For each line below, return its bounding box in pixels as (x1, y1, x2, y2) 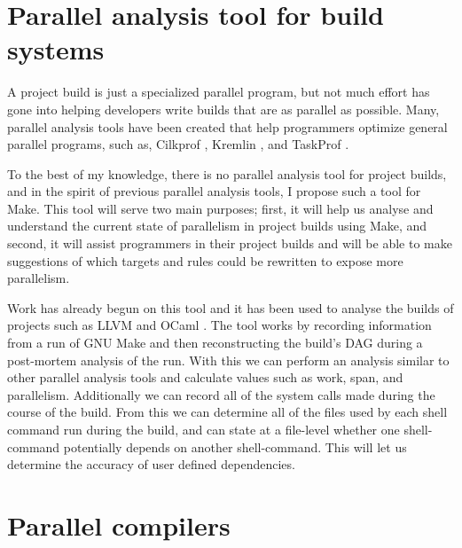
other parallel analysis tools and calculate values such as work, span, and (7, 368, 403, 387)
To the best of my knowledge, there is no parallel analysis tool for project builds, (7, 164, 447, 183)
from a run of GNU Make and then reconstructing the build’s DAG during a (7, 333, 423, 352)
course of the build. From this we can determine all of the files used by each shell (7, 403, 448, 421)
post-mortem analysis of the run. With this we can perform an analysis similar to (7, 350, 450, 369)
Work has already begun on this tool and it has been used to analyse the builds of (7, 298, 454, 317)
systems (7, 31, 105, 67)
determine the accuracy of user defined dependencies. (7, 455, 295, 474)
